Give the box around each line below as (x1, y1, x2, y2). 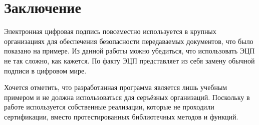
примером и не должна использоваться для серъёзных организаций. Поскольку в (4, 91, 250, 102)
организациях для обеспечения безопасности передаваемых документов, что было (4, 35, 253, 46)
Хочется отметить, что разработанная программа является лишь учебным (4, 82, 227, 92)
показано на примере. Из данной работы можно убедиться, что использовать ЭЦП (4, 45, 255, 56)
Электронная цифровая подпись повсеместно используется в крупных (4, 26, 216, 36)
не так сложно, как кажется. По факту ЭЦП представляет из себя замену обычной (4, 55, 255, 65)
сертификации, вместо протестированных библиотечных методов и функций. (4, 111, 238, 121)
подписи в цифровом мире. (4, 65, 87, 75)
